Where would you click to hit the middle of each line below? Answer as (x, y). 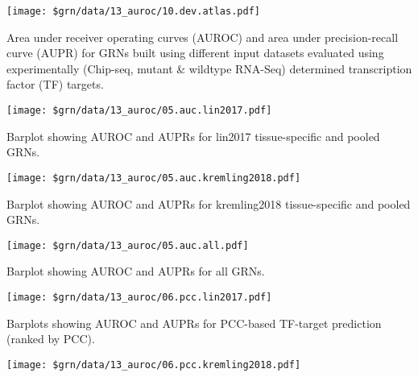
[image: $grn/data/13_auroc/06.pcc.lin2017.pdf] (139, 297)
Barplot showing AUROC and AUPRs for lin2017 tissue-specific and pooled (193, 136)
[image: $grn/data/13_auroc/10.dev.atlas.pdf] (133, 11)
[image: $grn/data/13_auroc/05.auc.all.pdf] (128, 245)
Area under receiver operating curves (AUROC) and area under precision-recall (203, 37)
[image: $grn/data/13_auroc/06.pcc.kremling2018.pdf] (154, 365)
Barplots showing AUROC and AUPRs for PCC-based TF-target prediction (194, 323)
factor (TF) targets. (55, 84)
